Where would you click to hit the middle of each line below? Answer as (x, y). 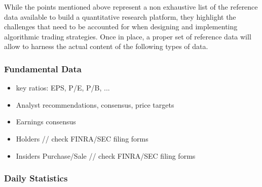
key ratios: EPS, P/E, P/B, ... (63, 88)
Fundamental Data (43, 68)
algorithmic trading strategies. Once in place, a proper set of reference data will (128, 36)
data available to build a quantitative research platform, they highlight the (120, 16)
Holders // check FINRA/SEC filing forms (82, 138)
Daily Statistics (36, 178)
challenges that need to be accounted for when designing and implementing (121, 27)
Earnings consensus (46, 122)
